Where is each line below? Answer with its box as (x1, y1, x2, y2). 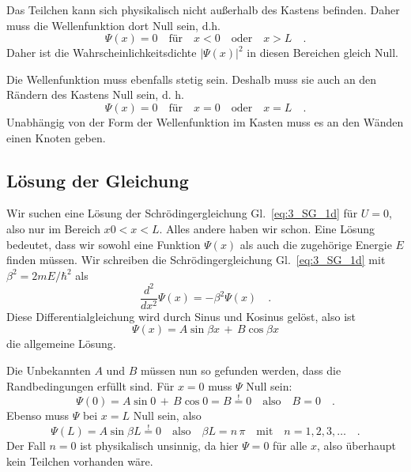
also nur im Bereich (6, 220, 100, 236)
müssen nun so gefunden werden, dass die (140, 362, 341, 379)
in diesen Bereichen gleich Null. (247, 44, 398, 61)
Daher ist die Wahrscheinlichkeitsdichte (6, 44, 197, 61)
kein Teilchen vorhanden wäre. (6, 452, 153, 469)
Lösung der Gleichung (6, 168, 189, 192)
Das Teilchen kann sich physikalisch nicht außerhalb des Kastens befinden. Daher (6, 2, 400, 17)
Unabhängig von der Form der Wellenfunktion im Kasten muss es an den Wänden (6, 113, 404, 130)
